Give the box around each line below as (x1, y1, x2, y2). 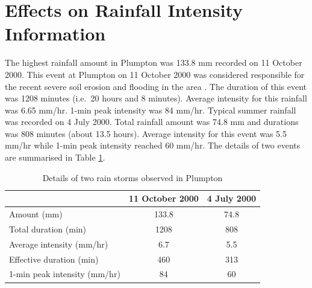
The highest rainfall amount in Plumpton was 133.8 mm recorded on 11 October (5, 56, 302, 69)
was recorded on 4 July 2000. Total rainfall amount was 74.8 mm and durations (5, 115, 299, 128)
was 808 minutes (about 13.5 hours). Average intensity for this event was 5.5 (5, 127, 287, 139)
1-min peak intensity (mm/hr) (9, 267, 120, 280)
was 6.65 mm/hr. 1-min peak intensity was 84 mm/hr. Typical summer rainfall (5, 103, 296, 116)
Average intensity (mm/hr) (9, 237, 108, 250)
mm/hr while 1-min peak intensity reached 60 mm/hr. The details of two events (5, 139, 301, 152)
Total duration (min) (9, 222, 87, 235)
